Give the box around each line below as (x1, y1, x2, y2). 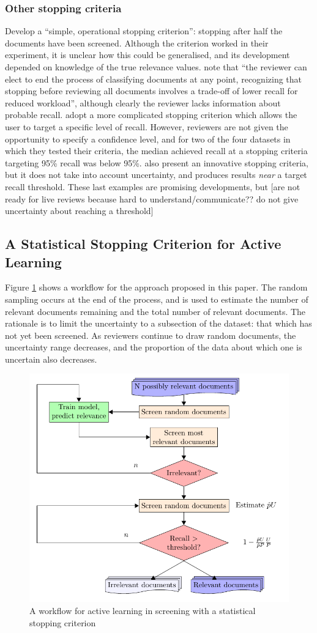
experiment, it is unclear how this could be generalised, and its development (5, 48, 290, 61)
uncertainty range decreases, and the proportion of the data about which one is (5, 341, 302, 354)
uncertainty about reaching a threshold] (5, 204, 154, 217)
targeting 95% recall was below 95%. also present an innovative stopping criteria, (5, 156, 308, 169)
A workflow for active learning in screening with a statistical (29, 604, 256, 616)
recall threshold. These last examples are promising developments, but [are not (5, 180, 300, 193)
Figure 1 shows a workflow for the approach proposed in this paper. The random (5, 281, 308, 294)
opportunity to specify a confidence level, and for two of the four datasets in (5, 132, 291, 145)
